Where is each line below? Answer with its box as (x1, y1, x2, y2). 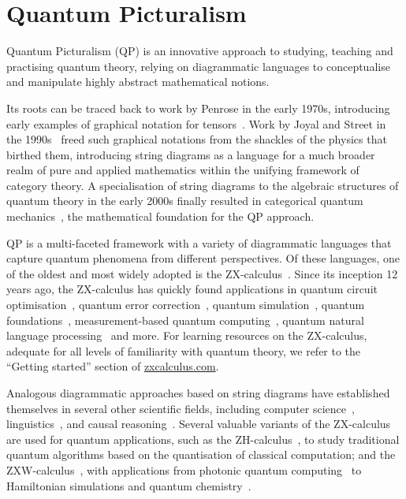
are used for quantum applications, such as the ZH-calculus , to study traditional (6, 430, 400, 447)
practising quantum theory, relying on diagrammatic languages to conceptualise (6, 58, 390, 74)
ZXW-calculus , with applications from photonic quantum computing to (6, 461, 362, 478)
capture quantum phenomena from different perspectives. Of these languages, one (6, 250, 400, 266)
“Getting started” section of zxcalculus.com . (6, 358, 219, 374)
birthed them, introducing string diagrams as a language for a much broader (6, 146, 375, 162)
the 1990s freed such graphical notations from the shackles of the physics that (6, 131, 387, 147)
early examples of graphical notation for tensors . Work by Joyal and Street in (6, 115, 386, 132)
